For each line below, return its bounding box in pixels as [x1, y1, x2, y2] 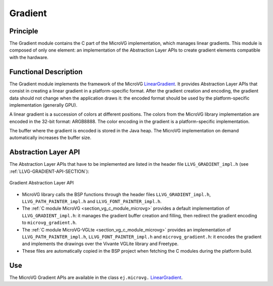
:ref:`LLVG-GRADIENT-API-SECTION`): [9, 168, 89, 174]
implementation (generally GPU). [9, 102, 78, 108]
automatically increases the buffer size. [9, 134, 92, 141]
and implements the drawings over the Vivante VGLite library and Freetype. [22, 241, 179, 247]
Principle [9, 27, 38, 35]
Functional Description [9, 67, 83, 76]
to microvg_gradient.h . [22, 220, 77, 226]
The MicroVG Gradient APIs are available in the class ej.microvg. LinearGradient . [9, 274, 183, 280]
